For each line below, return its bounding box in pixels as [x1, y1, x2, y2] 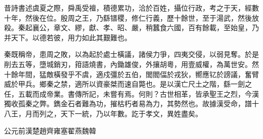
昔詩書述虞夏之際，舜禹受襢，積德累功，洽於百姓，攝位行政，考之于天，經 [4, 3, 252, 13]
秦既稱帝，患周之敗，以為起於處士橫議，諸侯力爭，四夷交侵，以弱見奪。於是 [4, 49, 259, 59]
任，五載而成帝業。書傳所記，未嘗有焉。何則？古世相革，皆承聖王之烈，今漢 [4, 88, 259, 99]
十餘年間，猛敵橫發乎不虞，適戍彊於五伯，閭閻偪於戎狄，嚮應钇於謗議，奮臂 [4, 68, 259, 79]
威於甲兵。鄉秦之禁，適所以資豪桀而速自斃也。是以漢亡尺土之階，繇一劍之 [4, 79, 252, 89]
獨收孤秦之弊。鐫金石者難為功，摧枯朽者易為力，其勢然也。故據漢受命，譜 [4, 98, 252, 109]
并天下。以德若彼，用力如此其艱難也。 [4, 32, 131, 42]
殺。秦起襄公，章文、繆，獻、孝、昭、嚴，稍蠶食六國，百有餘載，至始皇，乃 [4, 22, 259, 33]
